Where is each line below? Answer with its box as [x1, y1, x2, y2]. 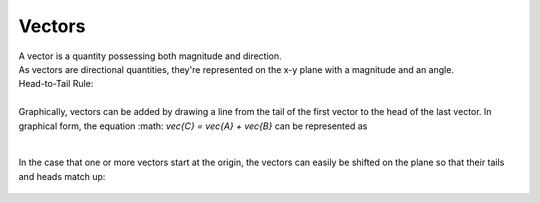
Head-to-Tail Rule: [18, 78, 94, 90]
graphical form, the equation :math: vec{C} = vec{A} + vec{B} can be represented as [18, 120, 368, 132]
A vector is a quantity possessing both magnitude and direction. [18, 50, 282, 62]
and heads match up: [18, 170, 106, 182]
